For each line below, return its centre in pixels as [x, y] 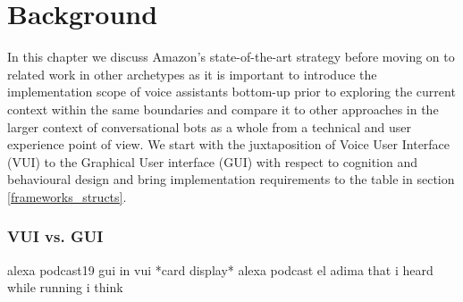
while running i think [65, 287]
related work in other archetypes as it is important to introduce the [192, 74]
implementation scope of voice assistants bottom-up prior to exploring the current [231, 92]
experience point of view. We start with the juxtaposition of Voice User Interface [229, 144]
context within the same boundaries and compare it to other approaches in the [223, 109]
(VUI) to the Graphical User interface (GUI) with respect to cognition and [213, 161]
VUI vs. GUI [55, 236]
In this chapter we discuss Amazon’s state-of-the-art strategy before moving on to [231, 57]
